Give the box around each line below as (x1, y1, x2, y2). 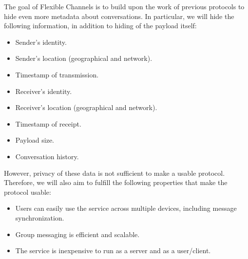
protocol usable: (4, 186, 51, 197)
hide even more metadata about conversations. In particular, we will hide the (4, 11, 234, 21)
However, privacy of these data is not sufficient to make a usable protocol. (4, 167, 225, 178)
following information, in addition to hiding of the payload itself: (4, 20, 197, 31)
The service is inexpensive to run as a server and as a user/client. (15, 245, 211, 256)
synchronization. (15, 212, 64, 222)
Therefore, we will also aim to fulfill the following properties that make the (4, 177, 228, 187)
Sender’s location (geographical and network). (15, 53, 153, 63)
